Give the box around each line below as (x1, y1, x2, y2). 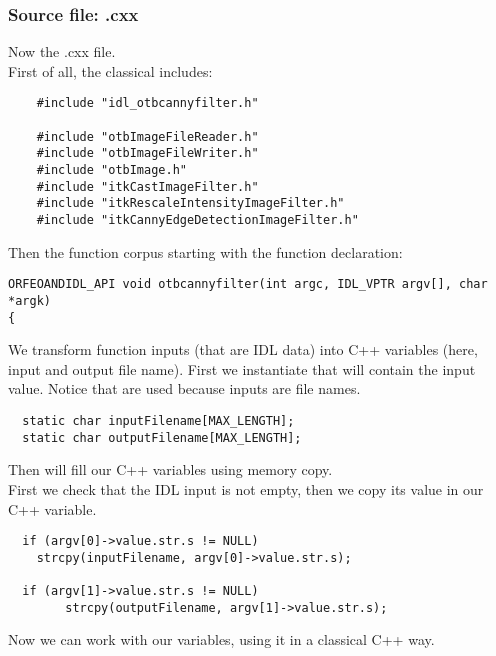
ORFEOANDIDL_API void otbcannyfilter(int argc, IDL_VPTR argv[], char (8, 277, 488, 292)
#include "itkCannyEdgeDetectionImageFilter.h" (36, 213, 359, 227)
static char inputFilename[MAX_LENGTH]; (22, 414, 295, 428)
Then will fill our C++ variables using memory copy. (8, 459, 333, 480)
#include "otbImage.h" (36, 163, 187, 178)
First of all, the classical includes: (8, 60, 213, 81)
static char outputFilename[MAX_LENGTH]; (22, 430, 302, 445)
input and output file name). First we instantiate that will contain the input (8, 358, 476, 379)
